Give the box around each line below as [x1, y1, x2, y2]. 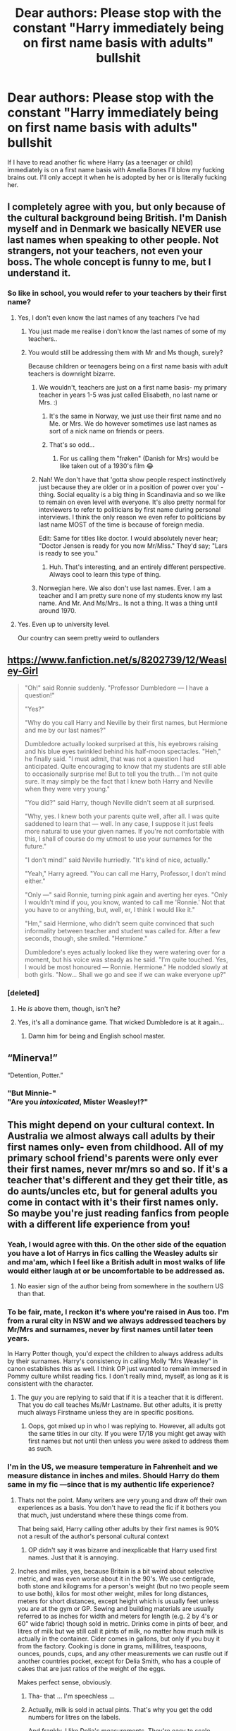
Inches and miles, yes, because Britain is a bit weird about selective [17, 1567, 214, 1575]
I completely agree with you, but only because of [7, 201, 226, 213]
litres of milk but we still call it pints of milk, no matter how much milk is [17, 1627, 224, 1635]
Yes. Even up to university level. [17, 620, 111, 628]
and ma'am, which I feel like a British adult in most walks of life [7, 1257, 225, 1266]
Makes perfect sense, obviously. [17, 1678, 112, 1687]
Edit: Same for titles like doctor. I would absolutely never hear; [38, 534, 218, 542]
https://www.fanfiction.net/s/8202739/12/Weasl [7, 654, 228, 666]
